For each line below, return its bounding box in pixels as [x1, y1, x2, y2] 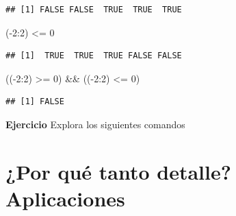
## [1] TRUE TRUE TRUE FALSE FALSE [5, 51, 182, 61]
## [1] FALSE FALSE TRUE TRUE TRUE [5, 5, 182, 14]
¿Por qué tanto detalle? [5, 157, 231, 185]
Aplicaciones [5, 184, 125, 212]
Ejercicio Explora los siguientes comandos [5, 117, 185, 131]
